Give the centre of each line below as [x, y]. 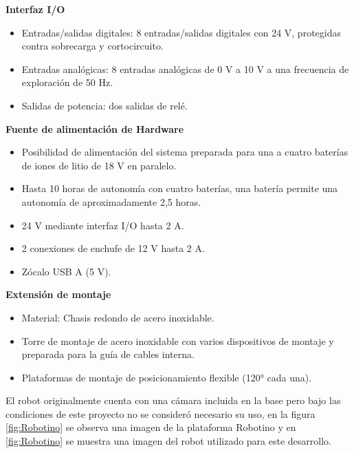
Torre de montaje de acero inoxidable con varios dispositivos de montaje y [178, 340]
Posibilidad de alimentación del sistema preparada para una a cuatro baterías [185, 152]
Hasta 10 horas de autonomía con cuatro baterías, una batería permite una [180, 188]
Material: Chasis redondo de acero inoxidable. [118, 317]
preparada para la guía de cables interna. [108, 354]
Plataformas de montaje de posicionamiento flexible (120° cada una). [167, 377]
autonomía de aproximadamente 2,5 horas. [111, 201]
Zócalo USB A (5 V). [66, 271]
